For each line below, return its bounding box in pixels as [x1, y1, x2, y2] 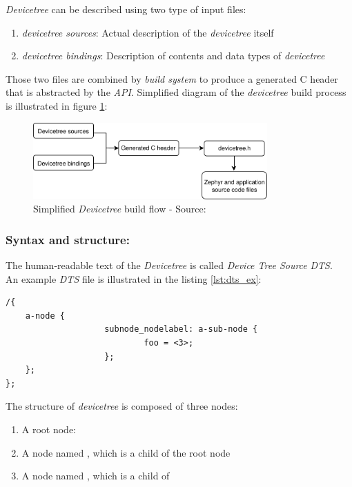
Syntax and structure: [6, 230, 130, 248]
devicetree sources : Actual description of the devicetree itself [21, 25, 274, 39]
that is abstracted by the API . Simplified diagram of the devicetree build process [6, 85, 346, 99]
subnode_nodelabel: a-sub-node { [104, 324, 258, 335]
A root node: [21, 422, 77, 437]
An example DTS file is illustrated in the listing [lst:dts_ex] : [6, 271, 262, 286]
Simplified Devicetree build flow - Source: [33, 201, 206, 216]
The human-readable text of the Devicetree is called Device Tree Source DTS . [6, 258, 333, 272]
